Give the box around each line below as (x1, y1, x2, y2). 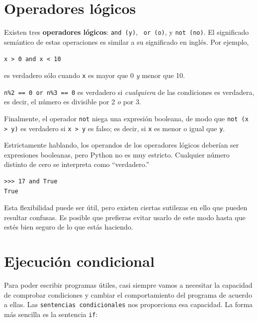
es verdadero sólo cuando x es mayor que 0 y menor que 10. (4, 70, 185, 80)
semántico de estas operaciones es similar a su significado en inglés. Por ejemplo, (4, 36, 249, 47)
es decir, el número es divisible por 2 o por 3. (4, 96, 141, 107)
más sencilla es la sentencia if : (4, 309, 98, 319)
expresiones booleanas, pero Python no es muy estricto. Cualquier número (4, 149, 230, 160)
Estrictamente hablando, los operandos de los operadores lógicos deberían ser (4, 140, 239, 150)
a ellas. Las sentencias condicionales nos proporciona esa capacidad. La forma (4, 299, 253, 310)
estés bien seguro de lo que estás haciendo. (4, 222, 133, 232)
